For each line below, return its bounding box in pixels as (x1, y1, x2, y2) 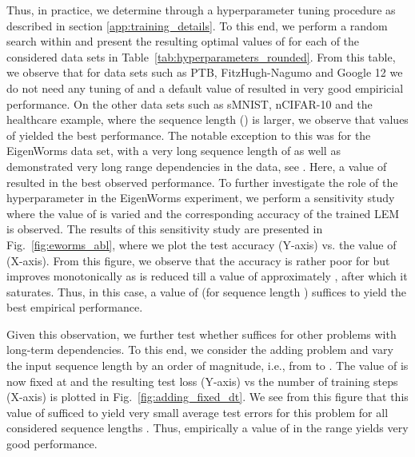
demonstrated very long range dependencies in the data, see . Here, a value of (6, 157, 387, 174)
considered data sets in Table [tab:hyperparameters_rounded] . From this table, (6, 48, 396, 65)
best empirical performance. (6, 299, 143, 316)
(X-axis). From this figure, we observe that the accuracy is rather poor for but (6, 252, 390, 268)
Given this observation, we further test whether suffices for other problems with (6, 325, 397, 342)
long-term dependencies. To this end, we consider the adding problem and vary (6, 341, 393, 358)
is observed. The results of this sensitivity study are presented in (6, 221, 323, 237)
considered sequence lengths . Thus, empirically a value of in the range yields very (6, 419, 409, 436)
